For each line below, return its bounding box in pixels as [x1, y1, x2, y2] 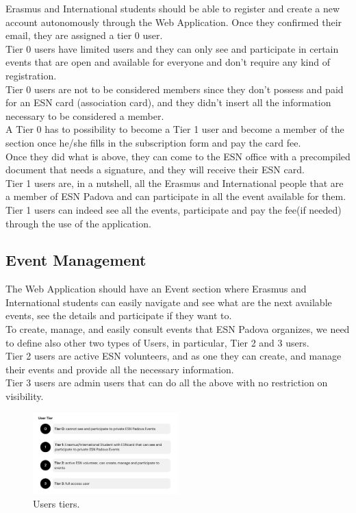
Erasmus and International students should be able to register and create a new [5, 1, 340, 15]
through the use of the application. [5, 216, 151, 230]
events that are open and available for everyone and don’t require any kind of [5, 55, 330, 69]
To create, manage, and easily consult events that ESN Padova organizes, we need [5, 322, 350, 336]
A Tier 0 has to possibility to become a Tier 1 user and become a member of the [5, 122, 344, 136]
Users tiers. [33, 497, 80, 511]
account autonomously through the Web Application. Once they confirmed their [5, 14, 342, 29]
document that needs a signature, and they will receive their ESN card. [5, 162, 305, 177]
